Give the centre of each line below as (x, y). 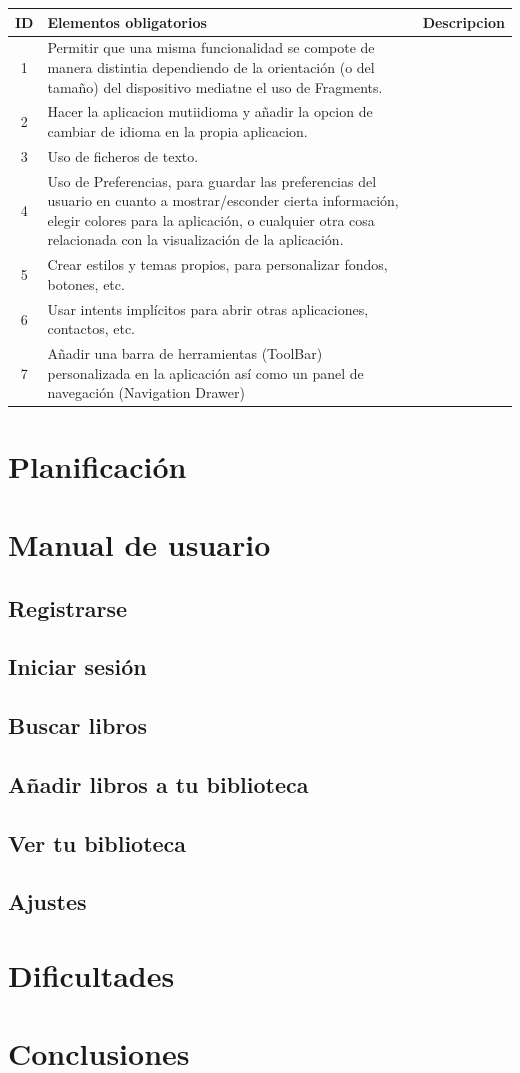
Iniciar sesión (77, 666)
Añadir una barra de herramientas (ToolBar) (185, 353)
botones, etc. (86, 283)
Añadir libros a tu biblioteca (158, 783)
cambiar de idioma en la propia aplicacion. (177, 130)
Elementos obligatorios (127, 21)
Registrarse (68, 607)
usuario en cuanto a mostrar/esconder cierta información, (223, 200)
